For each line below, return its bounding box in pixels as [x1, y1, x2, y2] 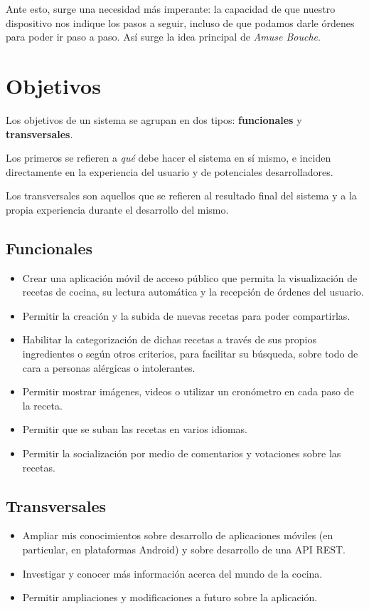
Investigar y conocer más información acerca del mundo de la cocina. [22, 566, 323, 581]
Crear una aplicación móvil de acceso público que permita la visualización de [22, 270, 358, 285]
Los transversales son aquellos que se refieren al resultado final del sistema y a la [6, 188, 357, 203]
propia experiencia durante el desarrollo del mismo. [6, 202, 229, 217]
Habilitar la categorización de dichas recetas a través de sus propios [22, 332, 317, 347]
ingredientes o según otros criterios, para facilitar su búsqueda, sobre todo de [22, 346, 358, 361]
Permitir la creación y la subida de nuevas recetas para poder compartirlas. [22, 308, 351, 323]
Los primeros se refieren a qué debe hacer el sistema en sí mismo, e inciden [6, 150, 331, 165]
